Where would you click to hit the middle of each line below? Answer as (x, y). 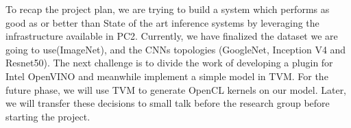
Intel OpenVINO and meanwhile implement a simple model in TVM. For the (167, 76)
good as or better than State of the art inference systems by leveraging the (162, 22)
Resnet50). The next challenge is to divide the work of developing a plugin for (169, 63)
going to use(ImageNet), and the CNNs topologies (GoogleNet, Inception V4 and (176, 49)
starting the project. (48, 116)
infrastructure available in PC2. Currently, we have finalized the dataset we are (172, 36)
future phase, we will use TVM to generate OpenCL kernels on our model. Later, (176, 89)
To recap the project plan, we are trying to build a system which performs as (168, 9)
